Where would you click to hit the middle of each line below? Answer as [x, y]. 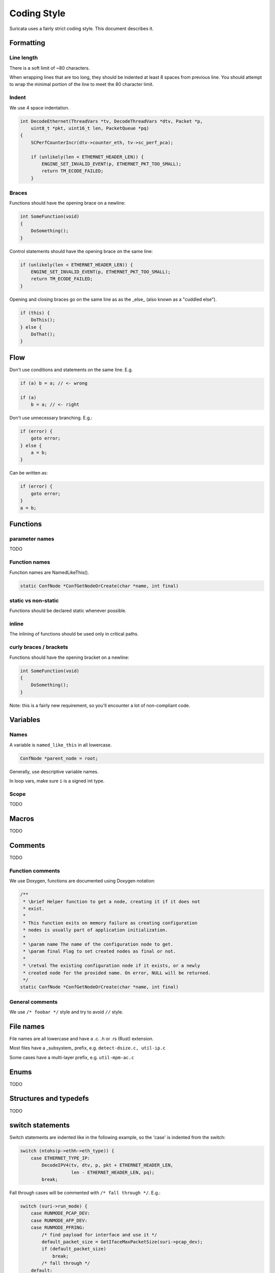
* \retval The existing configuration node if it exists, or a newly [112, 966]
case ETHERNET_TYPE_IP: [60, 1158]
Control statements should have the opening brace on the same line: [81, 251]
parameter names [32, 539]
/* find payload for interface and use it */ [99, 1235]
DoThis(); [43, 320]
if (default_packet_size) [74, 1249]
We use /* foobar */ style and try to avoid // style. [66, 1012]
